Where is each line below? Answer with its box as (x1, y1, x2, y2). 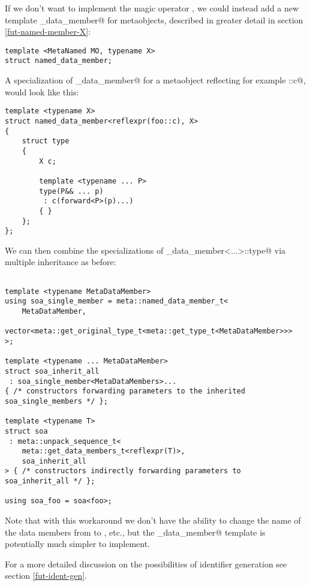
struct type (22, 137, 70, 146)
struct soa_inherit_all (5, 366, 100, 375)
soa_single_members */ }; (5, 396, 108, 405)
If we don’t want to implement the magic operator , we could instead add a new (5, 2, 299, 14)
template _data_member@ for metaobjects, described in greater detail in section (5, 13, 303, 26)
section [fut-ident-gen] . (5, 569, 87, 582)
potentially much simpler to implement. (5, 537, 151, 550)
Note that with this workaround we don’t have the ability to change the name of (5, 514, 301, 527)
